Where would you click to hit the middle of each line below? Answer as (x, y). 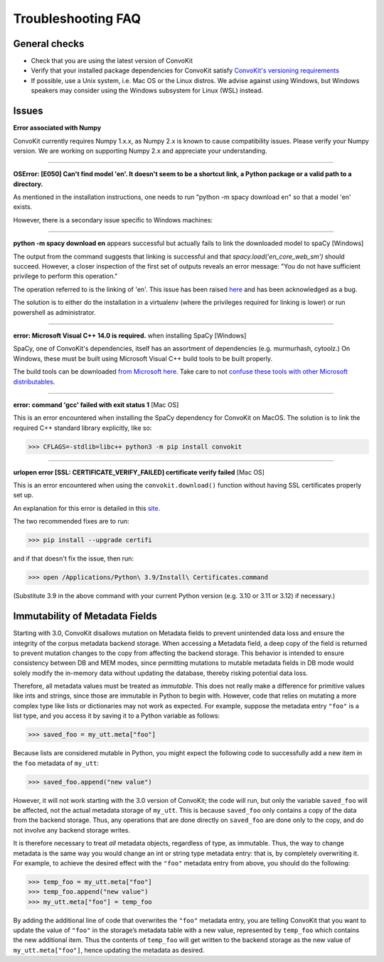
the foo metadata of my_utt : (56, 763)
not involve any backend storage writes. (72, 830)
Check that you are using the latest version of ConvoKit (112, 61)
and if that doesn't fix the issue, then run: (74, 558)
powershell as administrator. (54, 312)
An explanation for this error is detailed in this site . (87, 508)
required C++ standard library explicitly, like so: (82, 428)
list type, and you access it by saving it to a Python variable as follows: (117, 716)
